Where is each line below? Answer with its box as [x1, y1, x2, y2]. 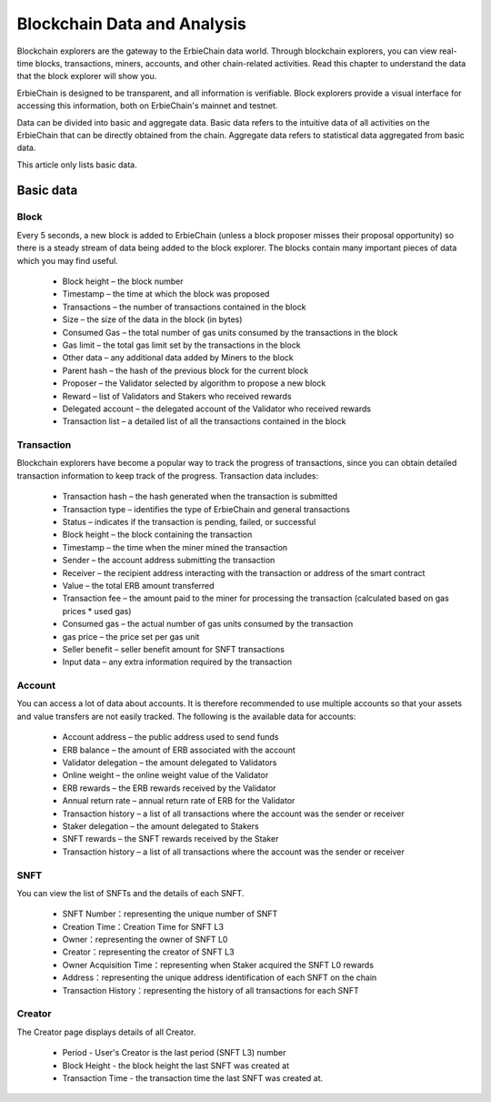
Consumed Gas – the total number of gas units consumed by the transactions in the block [62, 327, 398, 338]
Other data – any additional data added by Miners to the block [62, 352, 295, 363]
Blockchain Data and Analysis [16, 14, 247, 34]
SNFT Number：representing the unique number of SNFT [62, 908, 278, 919]
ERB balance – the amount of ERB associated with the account [62, 744, 296, 755]
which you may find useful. [16, 255, 118, 266]
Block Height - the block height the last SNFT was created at [62, 1060, 290, 1071]
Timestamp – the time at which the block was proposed [62, 288, 270, 299]
